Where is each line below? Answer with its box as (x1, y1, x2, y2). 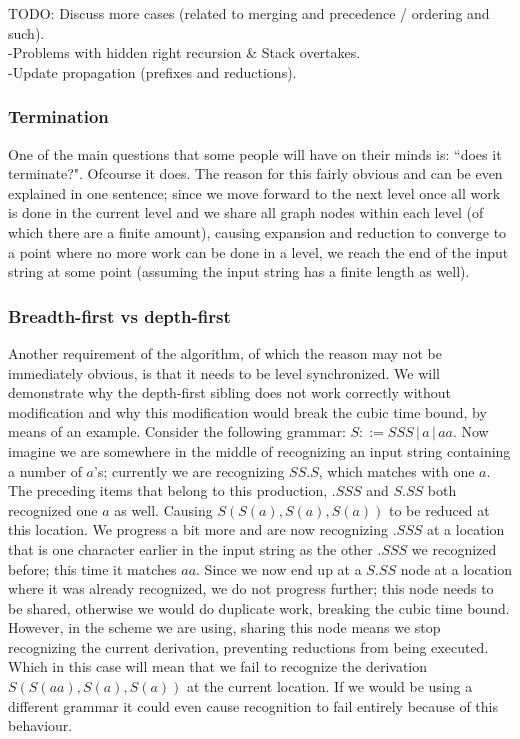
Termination (8, 104, 109, 129)
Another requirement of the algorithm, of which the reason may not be (8, 342, 442, 363)
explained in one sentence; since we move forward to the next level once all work (8, 182, 501, 203)
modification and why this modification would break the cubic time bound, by (8, 401, 487, 422)
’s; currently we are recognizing (94, 460, 285, 481)
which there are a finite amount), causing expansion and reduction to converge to (8, 221, 507, 242)
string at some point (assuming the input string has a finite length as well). (8, 261, 470, 282)
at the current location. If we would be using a (187, 676, 473, 697)
